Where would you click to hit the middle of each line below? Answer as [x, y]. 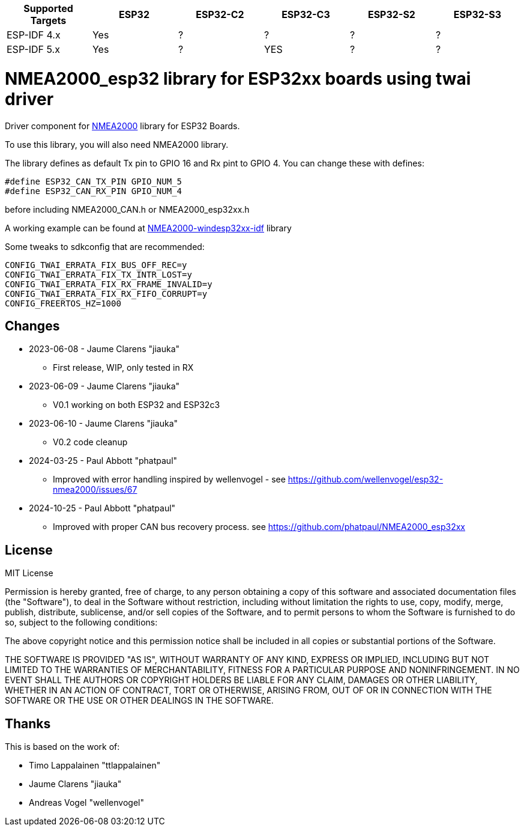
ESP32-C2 [220, 14]
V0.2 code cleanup [90, 442]
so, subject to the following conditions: [81, 622]
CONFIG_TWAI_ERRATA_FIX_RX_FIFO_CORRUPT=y [106, 294]
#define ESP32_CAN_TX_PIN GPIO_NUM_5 [94, 181]
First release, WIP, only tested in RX [123, 368]
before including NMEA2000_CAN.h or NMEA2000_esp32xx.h [127, 209]
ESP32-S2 [391, 14]
